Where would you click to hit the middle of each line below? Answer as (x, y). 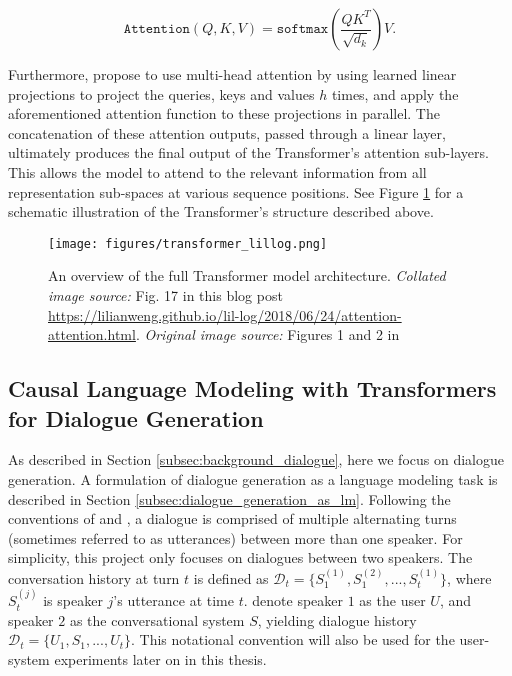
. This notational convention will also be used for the (293, 639)
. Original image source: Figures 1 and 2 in (267, 334)
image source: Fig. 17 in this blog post (165, 295)
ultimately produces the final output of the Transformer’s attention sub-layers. (248, 152)
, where (469, 577)
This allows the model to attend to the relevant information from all (217, 171)
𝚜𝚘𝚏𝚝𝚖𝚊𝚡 (302, 29)
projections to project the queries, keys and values (161, 93)
